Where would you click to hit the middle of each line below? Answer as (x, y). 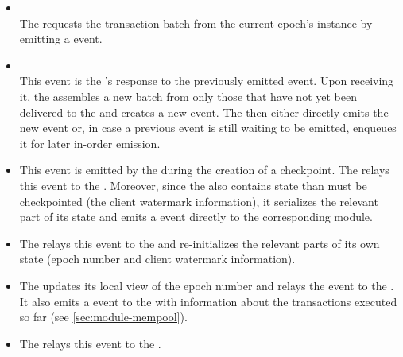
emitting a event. (61, 39)
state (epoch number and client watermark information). (157, 259)
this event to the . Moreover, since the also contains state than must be (193, 185)
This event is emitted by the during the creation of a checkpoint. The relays (204, 170)
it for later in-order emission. (90, 143)
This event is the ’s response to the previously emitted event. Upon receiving (207, 81)
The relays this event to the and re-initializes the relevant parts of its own (200, 243)
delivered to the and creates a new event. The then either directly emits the (204, 112)
